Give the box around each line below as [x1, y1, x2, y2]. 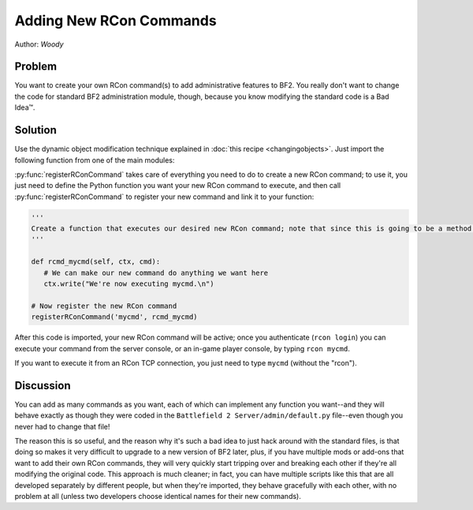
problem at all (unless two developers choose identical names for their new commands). [14, 492, 301, 501]
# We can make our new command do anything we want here [43, 268, 269, 277]
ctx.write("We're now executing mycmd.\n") [43, 279, 214, 288]
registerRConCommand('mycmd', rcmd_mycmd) [31, 313, 198, 321]
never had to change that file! [14, 422, 110, 431]
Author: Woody [14, 39, 64, 49]
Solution [14, 123, 57, 137]
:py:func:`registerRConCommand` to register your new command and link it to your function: [14, 192, 315, 201]
